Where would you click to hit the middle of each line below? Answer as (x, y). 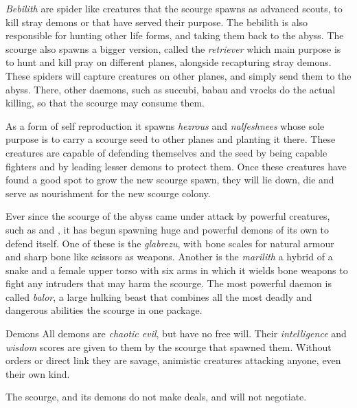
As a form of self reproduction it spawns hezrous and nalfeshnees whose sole (165, 125)
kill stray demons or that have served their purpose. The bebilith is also (157, 22)
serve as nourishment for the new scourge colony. (108, 193)
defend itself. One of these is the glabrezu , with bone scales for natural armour (170, 243)
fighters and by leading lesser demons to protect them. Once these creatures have (176, 166)
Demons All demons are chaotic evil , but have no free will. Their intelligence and (176, 333)
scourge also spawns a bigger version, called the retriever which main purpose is (173, 48)
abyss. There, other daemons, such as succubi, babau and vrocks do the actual (171, 89)
